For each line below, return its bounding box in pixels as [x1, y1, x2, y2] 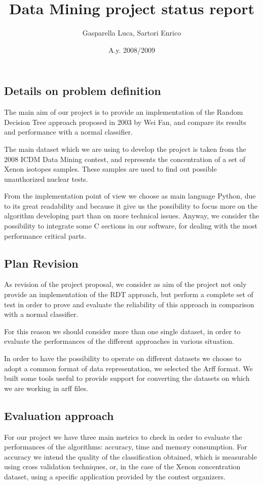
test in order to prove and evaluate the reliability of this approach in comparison [4, 299, 254, 309]
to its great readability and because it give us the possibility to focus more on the [4, 200, 257, 211]
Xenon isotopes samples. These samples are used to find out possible [4, 164, 217, 174]
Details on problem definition [4, 83, 161, 99]
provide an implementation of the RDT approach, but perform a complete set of [4, 289, 253, 300]
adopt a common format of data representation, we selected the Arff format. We [4, 363, 253, 373]
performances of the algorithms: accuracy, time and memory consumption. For [4, 441, 247, 452]
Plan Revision [4, 255, 79, 271]
